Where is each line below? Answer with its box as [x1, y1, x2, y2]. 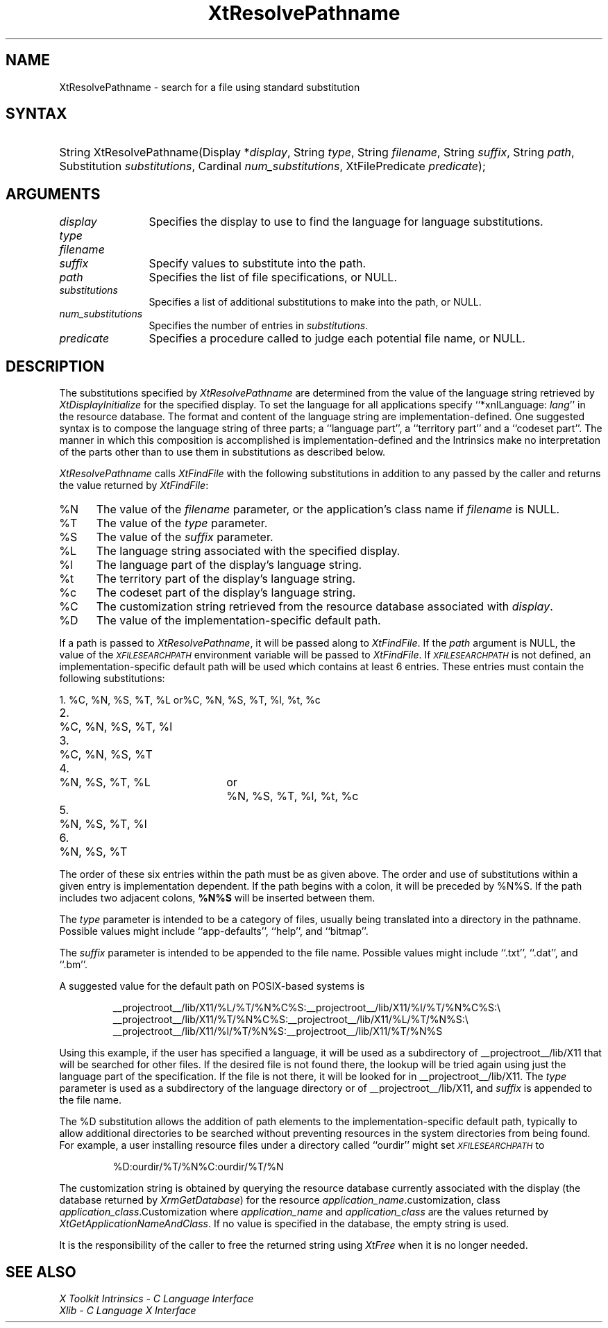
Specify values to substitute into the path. [149, 256, 366, 271]
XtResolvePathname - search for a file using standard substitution [59, 81, 360, 93]
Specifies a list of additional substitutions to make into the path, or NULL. [149, 296, 482, 308]
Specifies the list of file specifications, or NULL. [149, 270, 397, 285]
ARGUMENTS [6, 185, 101, 203]
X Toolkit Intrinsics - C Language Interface [59, 1292, 254, 1304]
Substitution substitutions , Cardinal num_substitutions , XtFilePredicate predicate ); [59, 159, 486, 174]
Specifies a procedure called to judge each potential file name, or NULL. [149, 331, 525, 346]
